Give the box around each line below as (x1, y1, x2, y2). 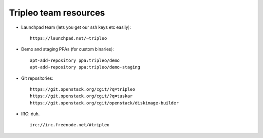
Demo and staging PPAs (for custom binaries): (21, 46, 114, 52)
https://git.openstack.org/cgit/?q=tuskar (30, 93, 133, 99)
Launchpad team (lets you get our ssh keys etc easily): (21, 24, 131, 30)
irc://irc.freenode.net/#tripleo (30, 122, 110, 128)
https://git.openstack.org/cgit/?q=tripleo (30, 86, 135, 92)
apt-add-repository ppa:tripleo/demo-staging (30, 65, 141, 70)
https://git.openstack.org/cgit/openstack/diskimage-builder (30, 100, 179, 105)
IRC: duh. (21, 111, 40, 117)
